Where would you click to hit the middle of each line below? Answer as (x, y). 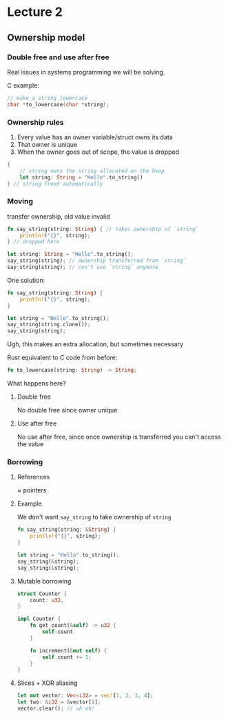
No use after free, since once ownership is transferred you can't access (119, 437)
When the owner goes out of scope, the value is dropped (98, 152)
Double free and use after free (59, 57)
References (33, 477)
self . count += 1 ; (67, 657)
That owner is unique (47, 144)
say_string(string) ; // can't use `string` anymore (83, 267)
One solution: (26, 280)
